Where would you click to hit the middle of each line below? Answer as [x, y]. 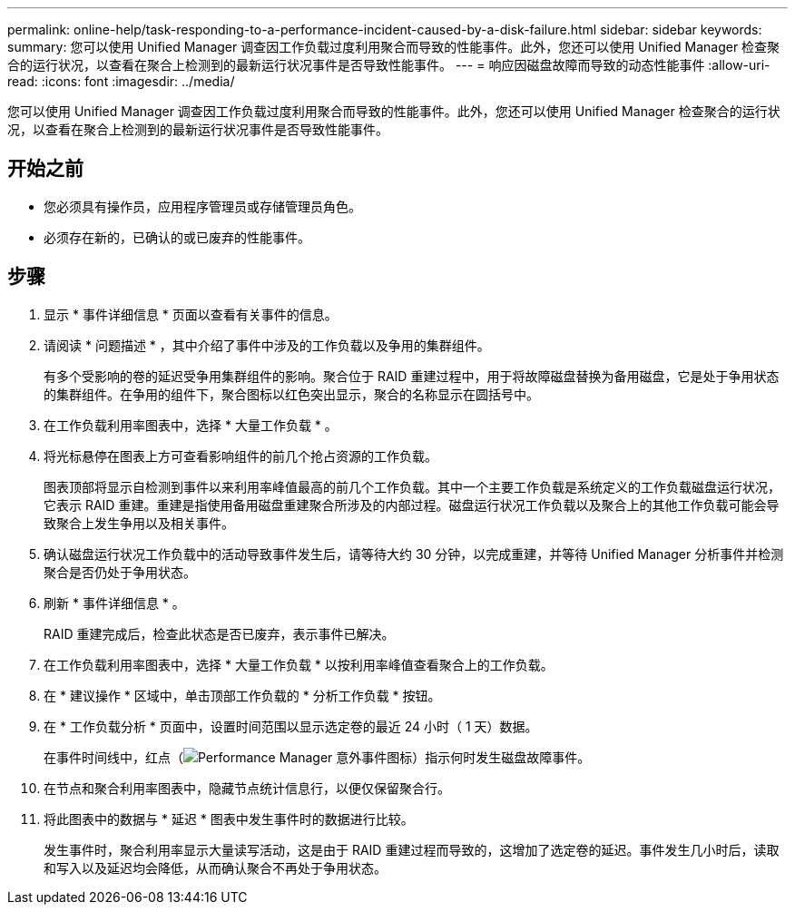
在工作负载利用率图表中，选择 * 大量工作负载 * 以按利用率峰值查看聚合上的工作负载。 [299, 664]
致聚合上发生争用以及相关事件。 [139, 523]
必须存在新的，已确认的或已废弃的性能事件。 [177, 237]
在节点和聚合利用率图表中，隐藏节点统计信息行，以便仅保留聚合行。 [247, 788]
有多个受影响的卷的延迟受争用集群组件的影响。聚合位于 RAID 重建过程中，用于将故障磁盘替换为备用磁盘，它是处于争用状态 [412, 376]
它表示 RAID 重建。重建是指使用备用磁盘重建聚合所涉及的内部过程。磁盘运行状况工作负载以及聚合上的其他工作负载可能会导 [412, 505]
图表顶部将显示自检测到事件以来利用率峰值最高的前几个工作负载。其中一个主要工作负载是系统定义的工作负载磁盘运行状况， [412, 486]
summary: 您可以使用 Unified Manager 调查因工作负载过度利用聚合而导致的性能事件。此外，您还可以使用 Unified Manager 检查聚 [394, 47]
